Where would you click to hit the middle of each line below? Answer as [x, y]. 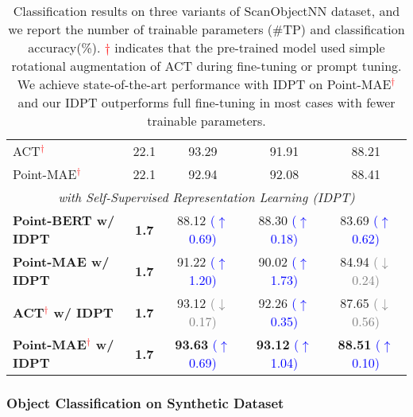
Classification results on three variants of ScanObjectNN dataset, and [206, 11]
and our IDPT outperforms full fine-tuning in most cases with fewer [206, 102]
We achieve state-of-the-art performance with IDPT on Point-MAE [204, 84]
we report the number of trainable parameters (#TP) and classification [206, 29]
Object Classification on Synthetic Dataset [145, 402]
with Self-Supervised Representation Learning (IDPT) [206, 197]
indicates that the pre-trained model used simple [250, 47]
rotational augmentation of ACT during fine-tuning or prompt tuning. [206, 66]
